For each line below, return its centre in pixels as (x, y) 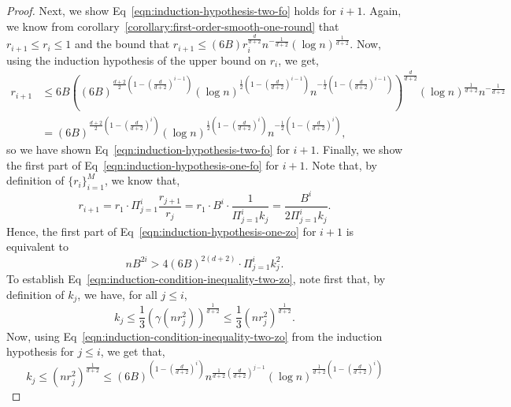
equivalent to (37, 246)
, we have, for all (117, 294)
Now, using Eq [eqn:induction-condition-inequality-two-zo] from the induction (194, 336)
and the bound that (122, 44)
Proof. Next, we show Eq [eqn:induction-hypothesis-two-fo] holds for (171, 10)
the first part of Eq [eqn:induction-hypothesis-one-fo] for (143, 164)
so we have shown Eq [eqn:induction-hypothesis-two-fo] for (148, 149)
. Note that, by (341, 164)
